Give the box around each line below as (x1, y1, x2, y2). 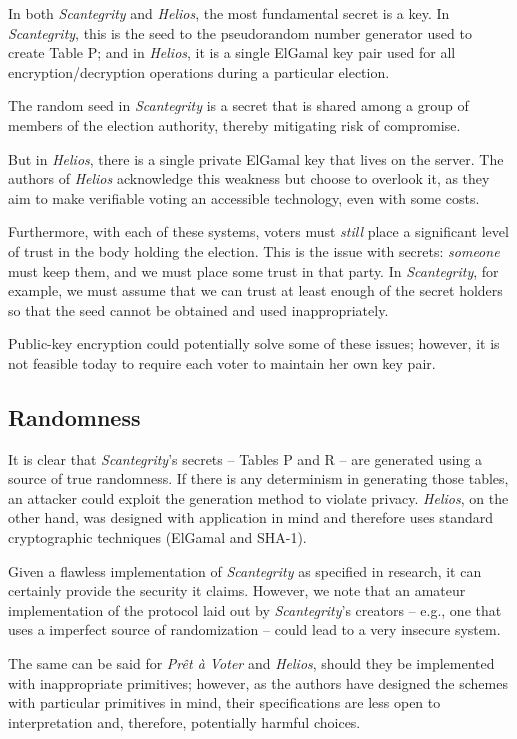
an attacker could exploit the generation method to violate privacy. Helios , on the (8, 487, 509, 508)
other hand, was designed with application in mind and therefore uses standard (8, 507, 494, 528)
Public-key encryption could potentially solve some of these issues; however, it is (8, 333, 500, 354)
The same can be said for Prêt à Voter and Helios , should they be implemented (8, 653, 495, 674)
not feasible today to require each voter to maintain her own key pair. (8, 352, 436, 373)
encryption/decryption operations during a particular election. (8, 61, 390, 82)
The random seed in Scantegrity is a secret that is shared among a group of (8, 95, 469, 116)
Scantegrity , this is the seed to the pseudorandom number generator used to (8, 22, 472, 43)
